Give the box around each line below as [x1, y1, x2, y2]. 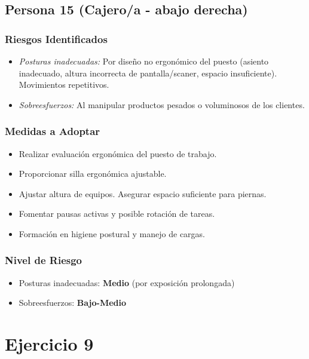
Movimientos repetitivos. [19, 78, 109, 91]
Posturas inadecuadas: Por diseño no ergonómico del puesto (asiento [19, 55, 269, 67]
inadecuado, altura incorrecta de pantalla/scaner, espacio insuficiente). [19, 66, 277, 79]
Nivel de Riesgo [5, 253, 82, 268]
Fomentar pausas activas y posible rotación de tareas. [19, 207, 215, 220]
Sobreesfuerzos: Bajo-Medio [19, 296, 127, 309]
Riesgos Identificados [5, 31, 108, 46]
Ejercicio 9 [5, 332, 94, 356]
